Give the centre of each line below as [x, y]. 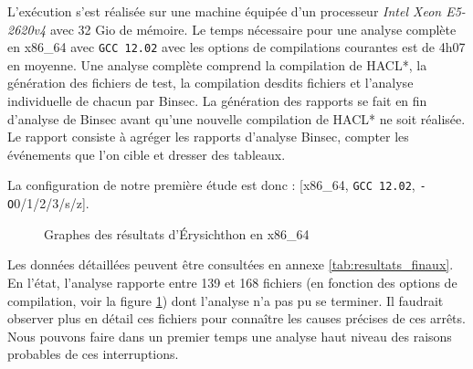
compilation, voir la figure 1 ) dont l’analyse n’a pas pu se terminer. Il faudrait [226, 300]
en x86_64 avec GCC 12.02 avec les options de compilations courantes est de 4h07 [236, 47]
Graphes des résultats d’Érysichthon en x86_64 [177, 233]
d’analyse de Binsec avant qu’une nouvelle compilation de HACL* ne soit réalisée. [236, 118]
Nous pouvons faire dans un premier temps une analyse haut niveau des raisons [230, 336]
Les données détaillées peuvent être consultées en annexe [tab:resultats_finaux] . [231, 264]
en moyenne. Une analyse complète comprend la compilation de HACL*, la [217, 64]
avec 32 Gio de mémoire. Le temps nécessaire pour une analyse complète [253, 29]
